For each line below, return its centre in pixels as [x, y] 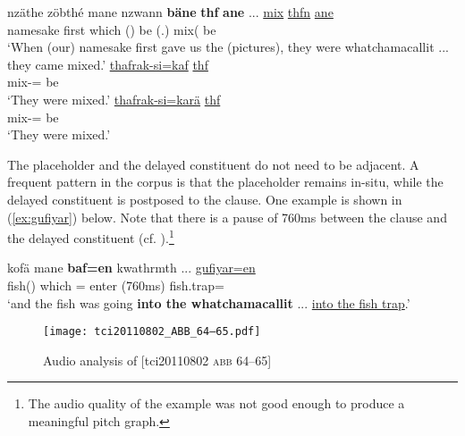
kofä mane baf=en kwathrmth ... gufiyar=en [131, 268]
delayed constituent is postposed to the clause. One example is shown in [205, 199]
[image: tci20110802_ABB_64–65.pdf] [152, 332]
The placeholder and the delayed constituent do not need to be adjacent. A [213, 164]
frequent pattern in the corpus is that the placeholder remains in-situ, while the [225, 182]
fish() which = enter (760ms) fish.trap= [116, 285]
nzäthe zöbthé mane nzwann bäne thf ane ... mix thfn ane [170, 12]
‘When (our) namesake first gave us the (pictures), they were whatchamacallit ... [228, 47]
